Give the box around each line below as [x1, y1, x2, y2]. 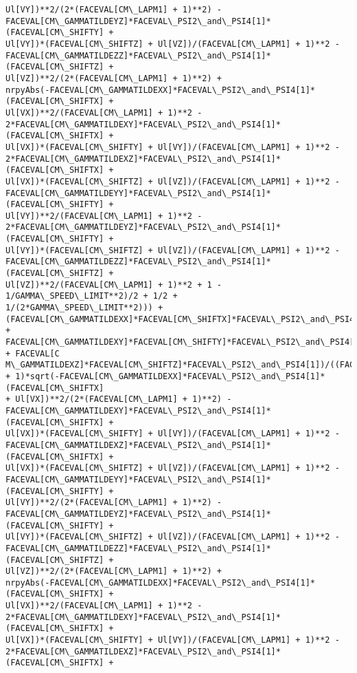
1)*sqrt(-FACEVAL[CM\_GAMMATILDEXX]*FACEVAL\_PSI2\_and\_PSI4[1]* [15, 372, 325, 381]
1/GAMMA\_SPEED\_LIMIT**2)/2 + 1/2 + [5, 291, 178, 301]
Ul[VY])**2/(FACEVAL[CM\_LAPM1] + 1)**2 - [5, 211, 203, 221]
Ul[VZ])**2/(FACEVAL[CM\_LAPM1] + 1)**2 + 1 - [5, 279, 222, 290]
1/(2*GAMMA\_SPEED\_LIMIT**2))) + [5, 303, 163, 313]
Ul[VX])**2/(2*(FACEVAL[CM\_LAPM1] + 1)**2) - [15, 394, 232, 405]
